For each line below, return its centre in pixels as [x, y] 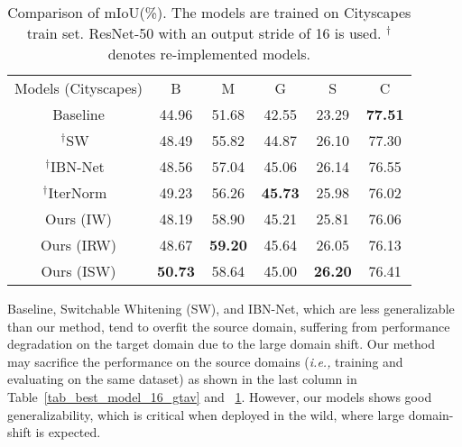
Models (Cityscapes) [79, 88]
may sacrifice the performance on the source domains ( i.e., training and [205, 361]
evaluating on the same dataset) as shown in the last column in [182, 379]
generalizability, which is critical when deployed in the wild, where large [206, 414]
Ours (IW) [79, 219]
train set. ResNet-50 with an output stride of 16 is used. [204, 33]
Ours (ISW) [79, 271]
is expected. [68, 432]
